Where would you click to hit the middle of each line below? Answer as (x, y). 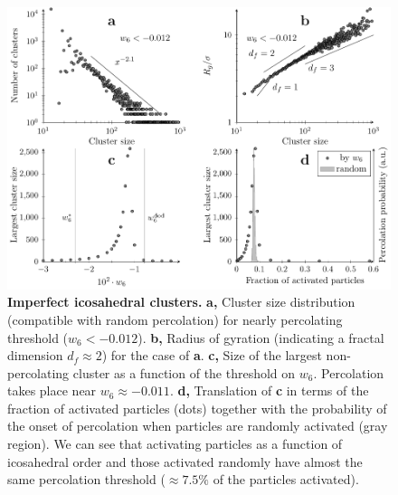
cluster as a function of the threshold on (184, 372)
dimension (35, 355)
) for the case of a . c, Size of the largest (212, 355)
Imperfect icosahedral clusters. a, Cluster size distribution (181, 302)
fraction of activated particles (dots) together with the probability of (197, 408)
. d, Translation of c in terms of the (269, 390)
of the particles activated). (286, 479)
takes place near (52, 390)
